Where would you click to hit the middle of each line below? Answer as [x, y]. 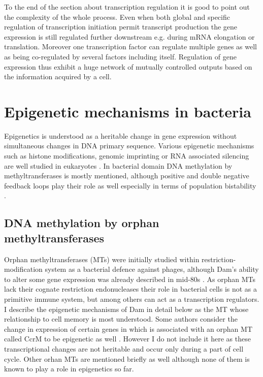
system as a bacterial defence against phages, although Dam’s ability [152, 269]
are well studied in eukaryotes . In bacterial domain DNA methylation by [118, 165]
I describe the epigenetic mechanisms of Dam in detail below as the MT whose [126, 309]
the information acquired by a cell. [58, 76]
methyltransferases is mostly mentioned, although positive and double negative [127, 176]
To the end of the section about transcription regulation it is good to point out [127, 7]
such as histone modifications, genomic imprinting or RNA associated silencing [127, 156]
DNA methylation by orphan [82, 223]
